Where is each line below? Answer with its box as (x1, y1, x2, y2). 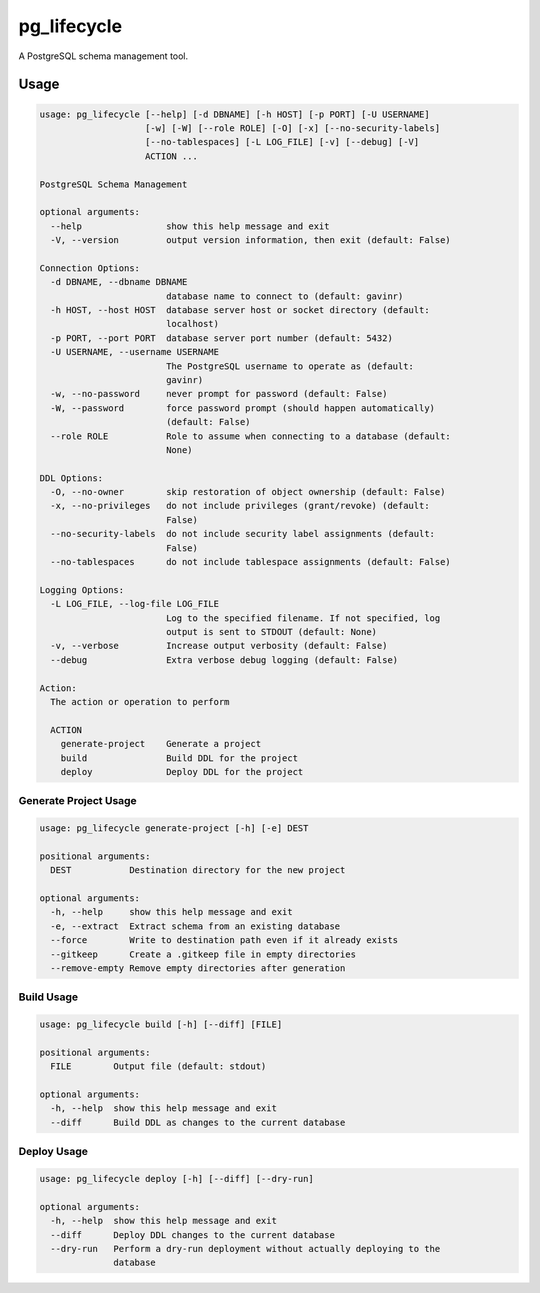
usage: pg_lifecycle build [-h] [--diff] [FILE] (39, 1019, 283, 1030)
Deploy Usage (18, 1145, 89, 1159)
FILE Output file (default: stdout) (50, 1061, 267, 1072)
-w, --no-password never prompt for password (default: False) (50, 388, 388, 400)
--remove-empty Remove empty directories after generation (50, 962, 346, 974)
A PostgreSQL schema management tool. (18, 50, 189, 62)
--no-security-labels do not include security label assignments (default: (50, 528, 435, 540)
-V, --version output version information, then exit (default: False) (50, 235, 452, 246)
